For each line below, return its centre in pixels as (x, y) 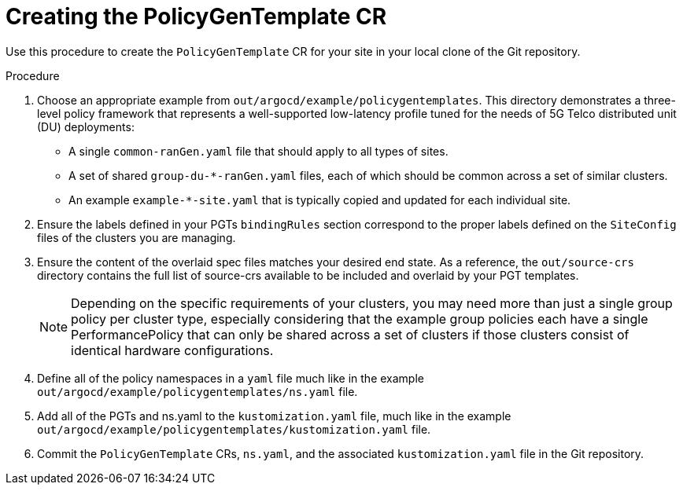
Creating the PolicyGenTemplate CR (196, 16)
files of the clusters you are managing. (137, 237)
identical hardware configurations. (172, 350)
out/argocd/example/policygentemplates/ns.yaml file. (198, 391)
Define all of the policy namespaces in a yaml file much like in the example (231, 378)
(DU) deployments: (86, 126)
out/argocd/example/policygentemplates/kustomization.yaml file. (234, 429)
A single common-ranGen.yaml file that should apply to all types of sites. (258, 151)
